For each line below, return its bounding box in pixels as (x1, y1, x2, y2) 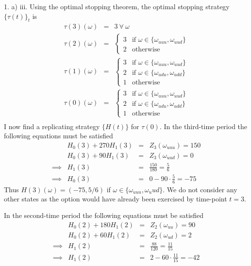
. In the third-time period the (159, 121, 248, 131)
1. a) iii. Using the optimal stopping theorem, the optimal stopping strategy (4, 1, 230, 11)
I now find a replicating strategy (4, 121, 100, 131)
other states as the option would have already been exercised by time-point (4, 194, 227, 204)
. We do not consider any (163, 184, 237, 194)
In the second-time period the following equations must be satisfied (4, 210, 204, 220)
